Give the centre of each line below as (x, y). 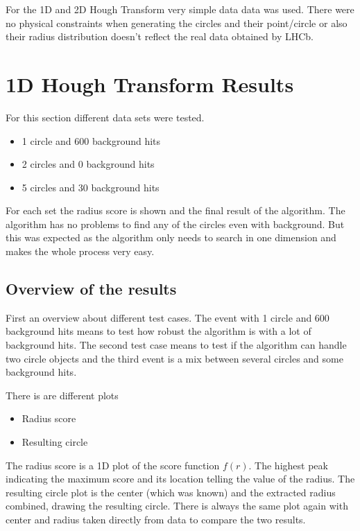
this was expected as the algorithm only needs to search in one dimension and (171, 237)
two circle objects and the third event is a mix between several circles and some (174, 358)
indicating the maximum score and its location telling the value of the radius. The (180, 479)
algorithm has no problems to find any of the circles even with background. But (175, 224)
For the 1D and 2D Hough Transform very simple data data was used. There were (180, 9)
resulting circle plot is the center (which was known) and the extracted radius (171, 492)
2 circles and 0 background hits (88, 164)
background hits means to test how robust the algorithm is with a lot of (158, 331)
